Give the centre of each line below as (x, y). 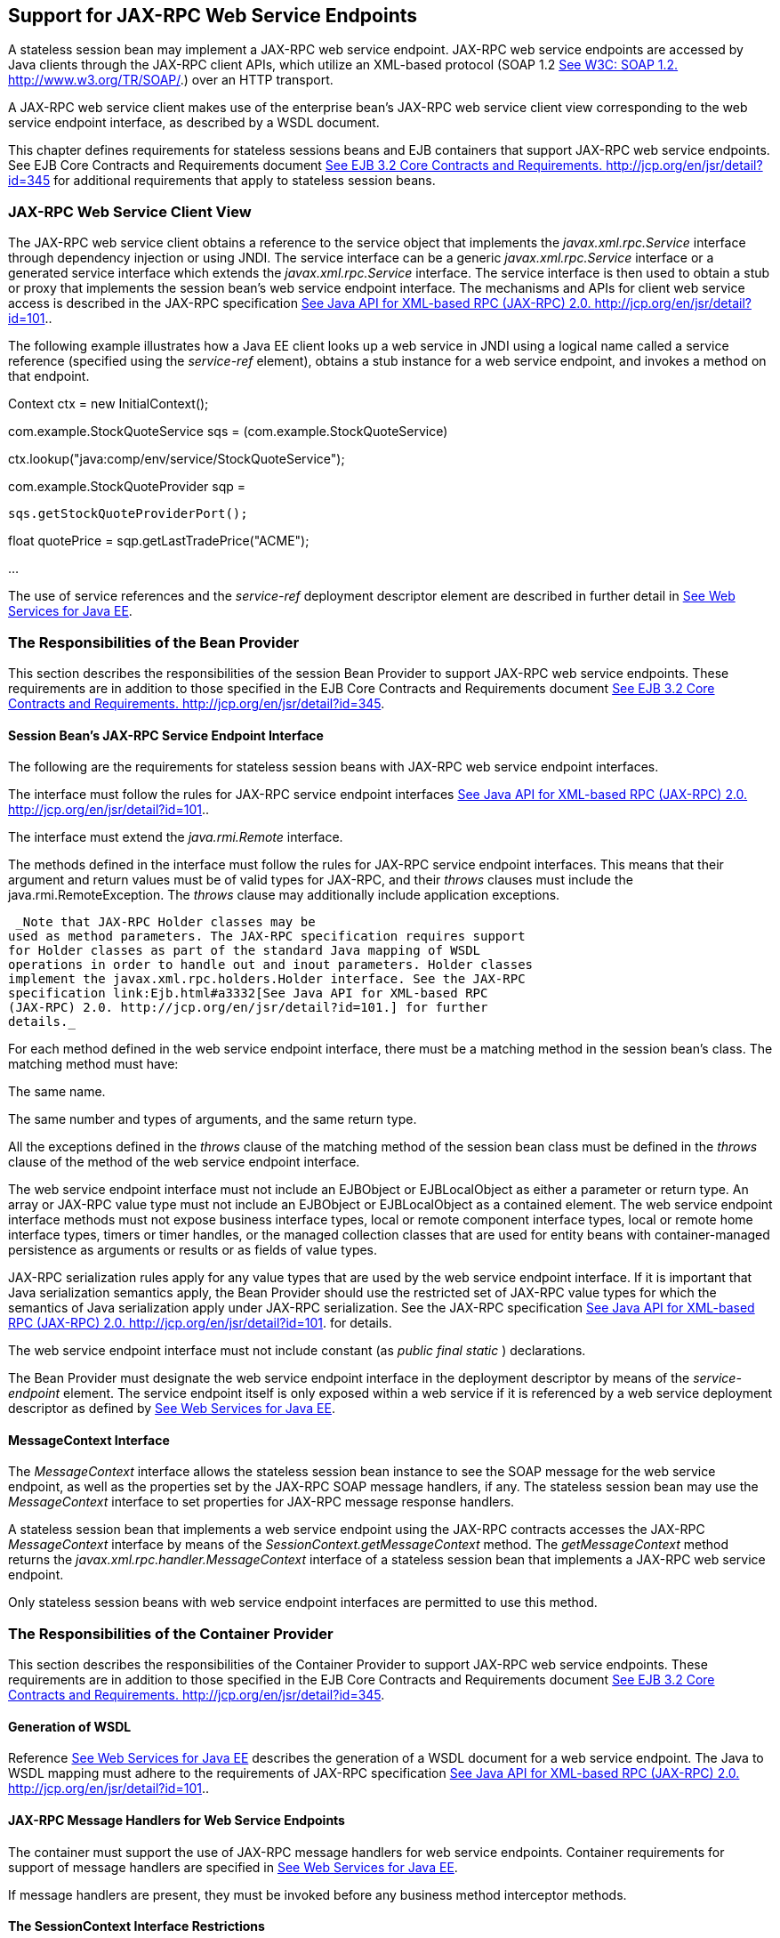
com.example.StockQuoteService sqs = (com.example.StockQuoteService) (228, 432)
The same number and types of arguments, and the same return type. (213, 1119)
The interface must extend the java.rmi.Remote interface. (176, 837)
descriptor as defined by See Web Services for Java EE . (172, 1409)
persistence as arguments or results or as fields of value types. (193, 1250)
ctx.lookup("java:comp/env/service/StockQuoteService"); (177, 459)
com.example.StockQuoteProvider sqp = (127, 487)
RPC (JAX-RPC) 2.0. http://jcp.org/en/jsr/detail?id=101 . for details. (200, 1323)
